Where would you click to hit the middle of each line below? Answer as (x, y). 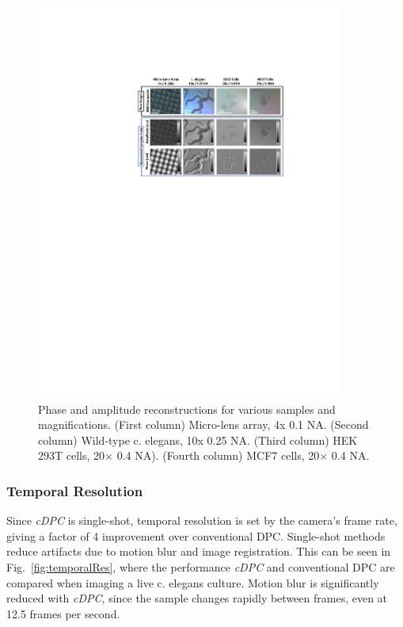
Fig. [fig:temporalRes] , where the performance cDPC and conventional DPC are (201, 566)
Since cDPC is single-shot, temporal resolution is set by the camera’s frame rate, (202, 520)
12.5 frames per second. (63, 613)
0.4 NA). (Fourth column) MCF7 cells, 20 (218, 455)
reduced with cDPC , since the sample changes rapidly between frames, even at (197, 598)
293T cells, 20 (72, 455)
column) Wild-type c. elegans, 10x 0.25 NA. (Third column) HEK (198, 440)
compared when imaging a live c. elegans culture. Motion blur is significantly (193, 582)
